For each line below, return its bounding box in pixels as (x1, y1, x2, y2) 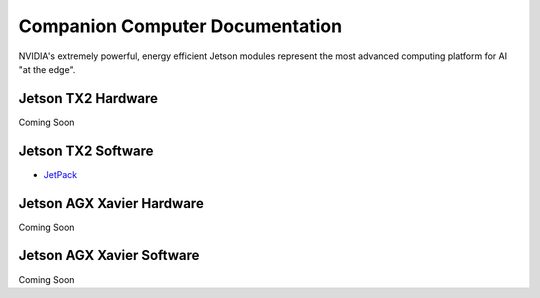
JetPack (43, 168, 78, 180)
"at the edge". (18, 63, 76, 75)
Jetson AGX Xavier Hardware (18, 195, 204, 212)
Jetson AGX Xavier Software (18, 247, 200, 264)
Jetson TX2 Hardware (18, 90, 159, 107)
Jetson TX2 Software (18, 142, 154, 159)
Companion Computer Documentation (18, 15, 343, 37)
